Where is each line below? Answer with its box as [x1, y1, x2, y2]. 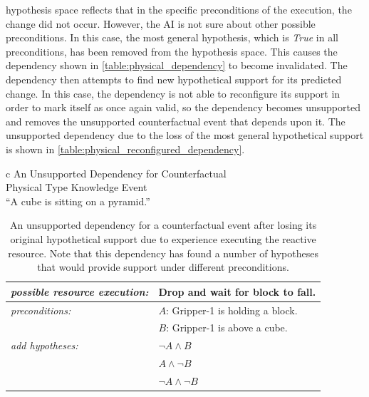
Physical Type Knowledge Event [6, 180, 147, 195]
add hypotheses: [11, 338, 78, 353]
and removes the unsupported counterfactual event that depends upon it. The [6, 113, 345, 128]
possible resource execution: [11, 284, 149, 299]
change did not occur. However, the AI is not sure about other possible [6, 16, 316, 31]
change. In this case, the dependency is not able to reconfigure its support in [6, 86, 341, 100]
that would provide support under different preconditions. [37, 259, 289, 274]
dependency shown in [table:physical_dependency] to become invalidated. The [6, 58, 348, 73]
